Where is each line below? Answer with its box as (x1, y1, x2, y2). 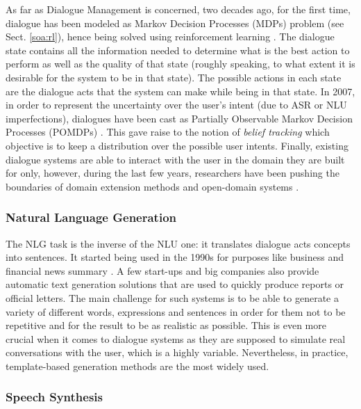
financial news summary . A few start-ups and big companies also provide (6, 263, 319, 278)
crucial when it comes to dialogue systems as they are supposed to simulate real (6, 331, 346, 346)
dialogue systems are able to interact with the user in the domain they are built (6, 152, 345, 166)
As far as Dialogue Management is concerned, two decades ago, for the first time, (6, 2, 351, 16)
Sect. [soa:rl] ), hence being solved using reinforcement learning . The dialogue (6, 29, 335, 44)
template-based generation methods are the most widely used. (6, 358, 269, 373)
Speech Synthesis (6, 388, 103, 406)
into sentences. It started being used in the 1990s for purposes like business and (6, 250, 344, 264)
